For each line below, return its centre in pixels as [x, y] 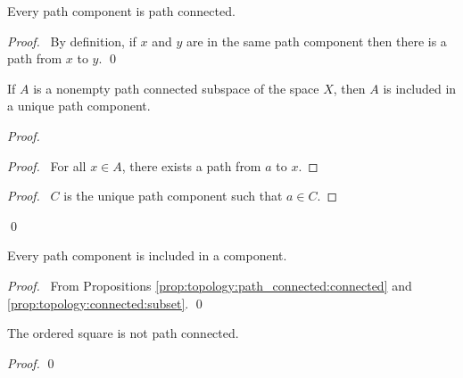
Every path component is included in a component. [147, 255]
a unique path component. [79, 106]
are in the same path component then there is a [316, 41]
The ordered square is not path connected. [123, 333]
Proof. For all [47, 165]
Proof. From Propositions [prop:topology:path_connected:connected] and [210, 285]
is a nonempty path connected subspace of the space [176, 88]
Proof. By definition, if [72, 41]
